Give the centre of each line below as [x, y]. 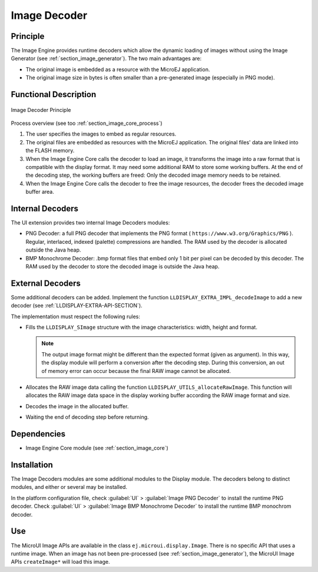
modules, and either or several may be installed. [69, 487]
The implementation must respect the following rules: [76, 316]
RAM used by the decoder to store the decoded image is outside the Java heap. [122, 267]
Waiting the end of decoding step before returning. [87, 417]
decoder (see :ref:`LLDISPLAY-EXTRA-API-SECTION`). [77, 306]
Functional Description [54, 95]
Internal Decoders [45, 208]
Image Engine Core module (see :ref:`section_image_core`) [97, 448]
